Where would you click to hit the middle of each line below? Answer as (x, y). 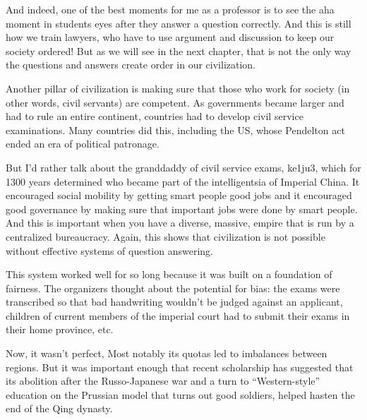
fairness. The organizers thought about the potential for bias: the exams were (173, 288)
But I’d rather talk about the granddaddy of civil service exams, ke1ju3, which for (183, 167)
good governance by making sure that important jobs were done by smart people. (182, 209)
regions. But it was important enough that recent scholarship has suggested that (180, 367)
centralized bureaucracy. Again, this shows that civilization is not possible (166, 236)
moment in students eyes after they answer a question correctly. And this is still (179, 23)
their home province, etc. (60, 329)
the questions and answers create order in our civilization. (131, 65)
